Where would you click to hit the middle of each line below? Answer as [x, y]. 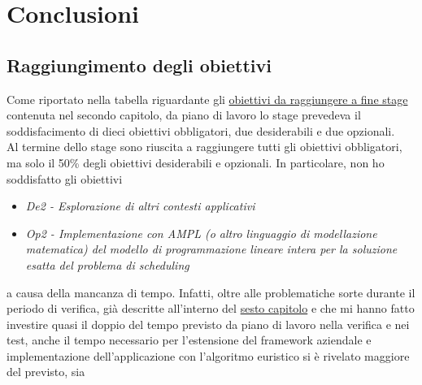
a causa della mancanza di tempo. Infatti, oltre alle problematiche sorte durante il [211, 292]
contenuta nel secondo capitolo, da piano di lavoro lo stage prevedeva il [184, 115]
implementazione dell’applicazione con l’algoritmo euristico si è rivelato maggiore [208, 355]
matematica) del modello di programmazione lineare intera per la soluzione [211, 249]
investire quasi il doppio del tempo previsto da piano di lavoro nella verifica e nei [208, 324]
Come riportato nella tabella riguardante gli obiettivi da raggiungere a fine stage [207, 99]
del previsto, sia [46, 372]
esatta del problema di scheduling [107, 264]
